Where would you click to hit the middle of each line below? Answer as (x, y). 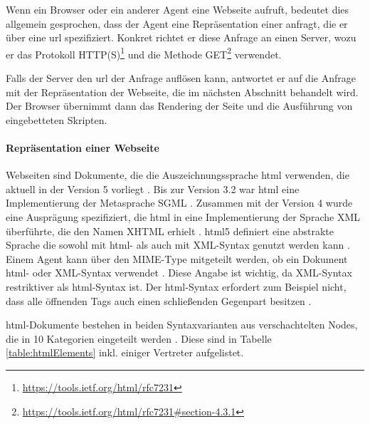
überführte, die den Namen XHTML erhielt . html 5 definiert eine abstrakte (170, 231)
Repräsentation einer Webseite (83, 148)
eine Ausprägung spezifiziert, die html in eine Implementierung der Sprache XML (183, 216)
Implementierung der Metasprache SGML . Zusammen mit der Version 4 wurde (179, 203)
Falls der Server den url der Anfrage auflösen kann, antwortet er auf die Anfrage (181, 78)
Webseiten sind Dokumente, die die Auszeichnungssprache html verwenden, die (178, 175)
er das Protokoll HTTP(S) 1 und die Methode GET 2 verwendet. (144, 53)
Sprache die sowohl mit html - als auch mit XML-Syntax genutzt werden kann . (178, 245)
